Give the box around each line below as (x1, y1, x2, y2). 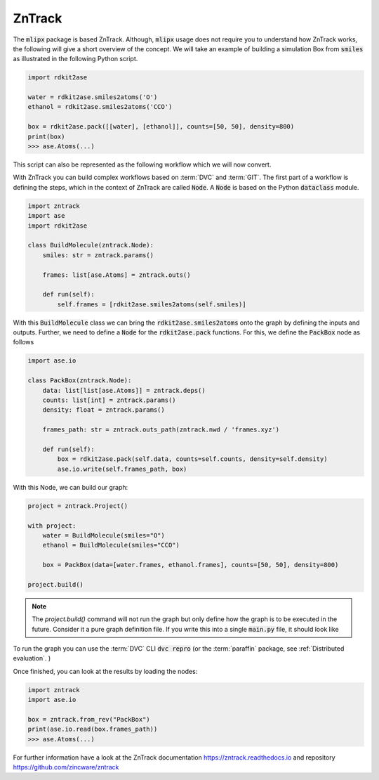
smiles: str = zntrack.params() (42, 251, 154, 259)
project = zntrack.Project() (27, 502, 128, 509)
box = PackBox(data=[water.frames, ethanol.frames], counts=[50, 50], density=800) (42, 561, 339, 569)
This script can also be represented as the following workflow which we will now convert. (13, 160, 272, 169)
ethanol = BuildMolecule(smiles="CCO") (42, 541, 180, 550)
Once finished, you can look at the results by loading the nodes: (13, 667, 198, 675)
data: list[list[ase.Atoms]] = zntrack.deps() (42, 386, 206, 394)
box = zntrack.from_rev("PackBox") (27, 715, 150, 723)
